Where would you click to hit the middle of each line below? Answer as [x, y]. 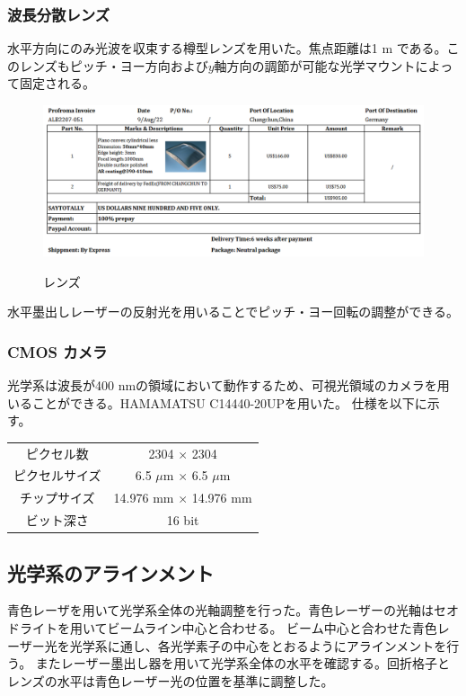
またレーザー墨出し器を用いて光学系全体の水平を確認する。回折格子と [243, 663]
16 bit [183, 520]
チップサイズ [57, 498]
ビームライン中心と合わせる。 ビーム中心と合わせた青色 [272, 628]
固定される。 [57, 83]
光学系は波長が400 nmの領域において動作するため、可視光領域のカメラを [222, 385]
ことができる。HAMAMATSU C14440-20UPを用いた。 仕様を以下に [229, 402]
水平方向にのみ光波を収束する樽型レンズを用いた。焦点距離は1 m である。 [227, 48]
